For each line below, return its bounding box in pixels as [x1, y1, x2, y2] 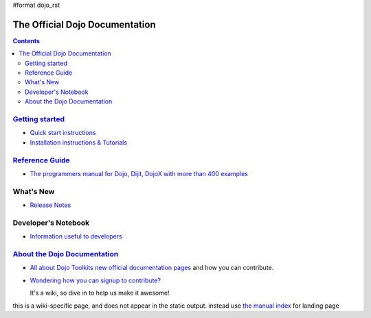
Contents [12, 36, 41, 45]
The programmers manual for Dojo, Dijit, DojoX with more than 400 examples [30, 169, 249, 178]
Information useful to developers [30, 232, 123, 241]
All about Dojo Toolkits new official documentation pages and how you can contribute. [30, 264, 274, 272]
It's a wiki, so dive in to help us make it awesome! [30, 289, 170, 297]
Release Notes [30, 201, 71, 209]
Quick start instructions [30, 129, 96, 137]
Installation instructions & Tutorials [30, 138, 127, 147]
